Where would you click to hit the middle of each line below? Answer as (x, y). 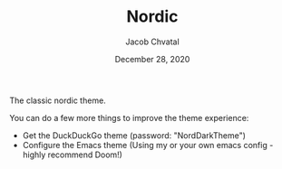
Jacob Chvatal (152, 42)
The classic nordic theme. (58, 100)
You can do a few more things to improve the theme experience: (129, 117)
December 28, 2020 (152, 59)
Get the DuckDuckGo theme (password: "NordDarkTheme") (134, 135)
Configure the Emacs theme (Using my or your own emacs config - (148, 145)
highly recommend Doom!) (72, 155)
